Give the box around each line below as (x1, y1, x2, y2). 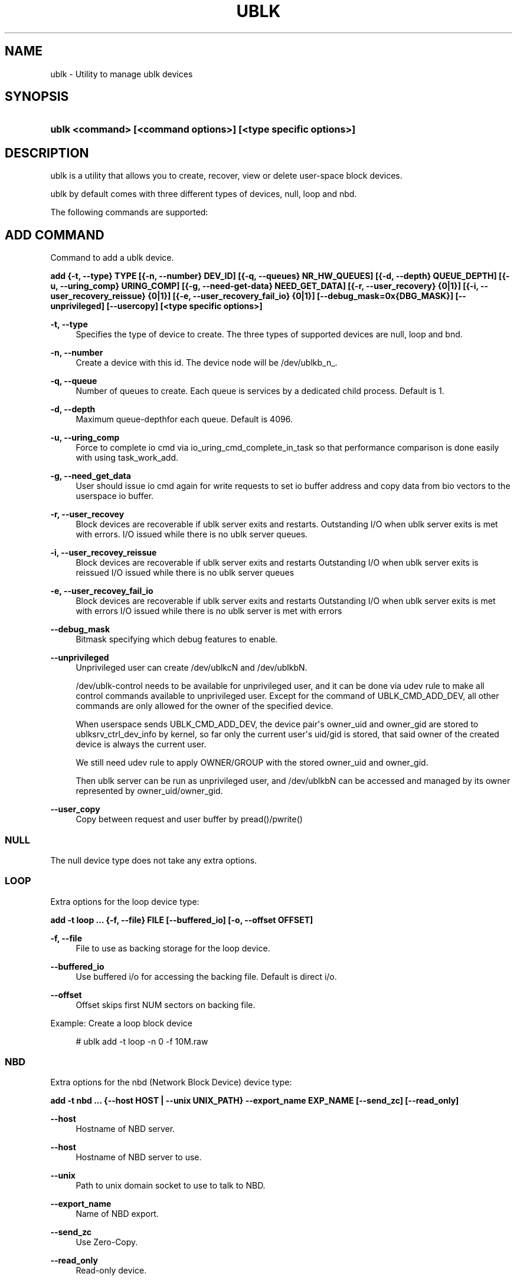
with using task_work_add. (76, 452, 179, 463)
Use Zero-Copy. (76, 1237, 138, 1248)
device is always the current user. (76, 739, 207, 750)
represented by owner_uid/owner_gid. (76, 786, 223, 796)
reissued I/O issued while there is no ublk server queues (76, 567, 295, 578)
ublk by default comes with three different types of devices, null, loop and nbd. (50, 189, 357, 199)
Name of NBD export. (76, 1209, 159, 1219)
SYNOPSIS (5, 89, 69, 104)
